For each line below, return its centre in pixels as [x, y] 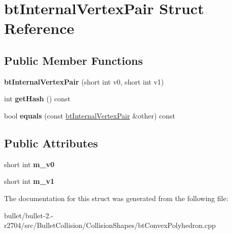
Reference [39, 28]
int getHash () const [37, 99]
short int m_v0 [29, 164]
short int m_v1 [29, 181]
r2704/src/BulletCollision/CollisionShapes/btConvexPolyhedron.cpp [110, 225]
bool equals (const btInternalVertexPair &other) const [90, 115]
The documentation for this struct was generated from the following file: [116, 198]
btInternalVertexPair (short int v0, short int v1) [84, 81]
